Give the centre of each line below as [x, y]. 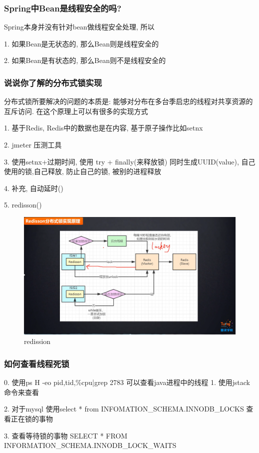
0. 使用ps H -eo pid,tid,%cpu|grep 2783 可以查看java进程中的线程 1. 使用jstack [127, 382]
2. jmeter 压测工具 [33, 144]
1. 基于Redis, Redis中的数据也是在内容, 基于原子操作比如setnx [104, 128]
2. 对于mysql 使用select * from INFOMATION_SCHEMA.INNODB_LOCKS [124, 409]
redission [37, 341]
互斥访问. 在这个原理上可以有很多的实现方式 [76, 111]
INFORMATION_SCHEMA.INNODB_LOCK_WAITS [90, 445]
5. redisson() [23, 205]
